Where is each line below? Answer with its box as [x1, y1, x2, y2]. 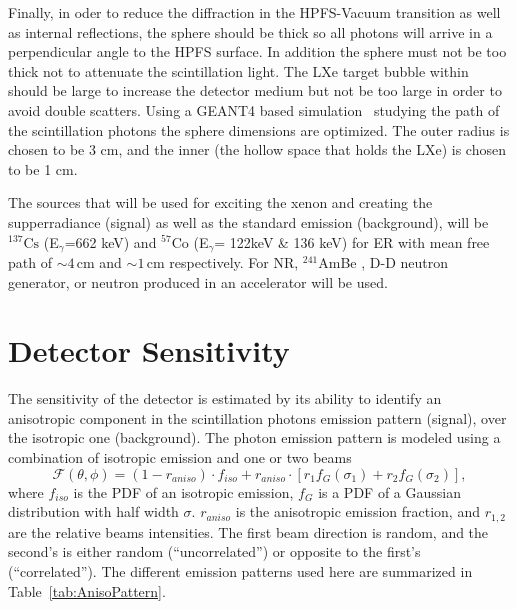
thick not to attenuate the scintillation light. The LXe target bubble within [8, 60, 469, 81]
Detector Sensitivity [8, 330, 290, 371]
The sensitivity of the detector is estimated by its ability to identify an [8, 388, 442, 409]
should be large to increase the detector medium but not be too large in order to [8, 80, 502, 101]
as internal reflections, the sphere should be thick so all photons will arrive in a [8, 21, 493, 42]
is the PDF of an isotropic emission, [73, 481, 294, 502]
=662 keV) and [64, 231, 157, 252]
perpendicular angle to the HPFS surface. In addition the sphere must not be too [8, 41, 507, 62]
